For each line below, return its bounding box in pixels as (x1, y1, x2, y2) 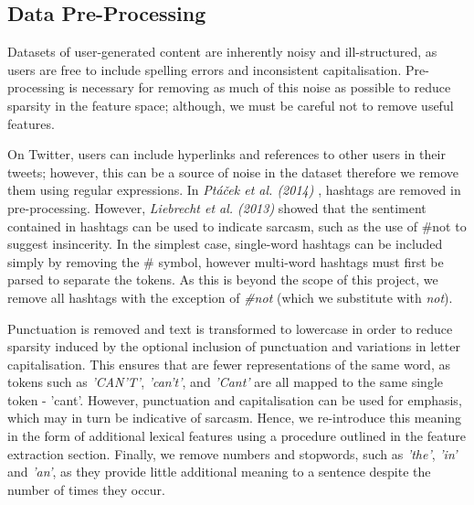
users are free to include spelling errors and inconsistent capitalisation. (7, 59, 402, 79)
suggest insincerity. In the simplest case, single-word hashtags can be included (7, 234, 443, 253)
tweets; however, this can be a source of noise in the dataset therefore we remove (7, 162, 458, 181)
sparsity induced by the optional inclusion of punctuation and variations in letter (7, 337, 460, 356)
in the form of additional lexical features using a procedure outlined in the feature (7, 426, 467, 446)
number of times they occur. (7, 479, 165, 499)
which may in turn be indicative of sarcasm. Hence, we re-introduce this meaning (7, 408, 461, 427)
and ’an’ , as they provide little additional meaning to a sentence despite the (7, 462, 431, 481)
